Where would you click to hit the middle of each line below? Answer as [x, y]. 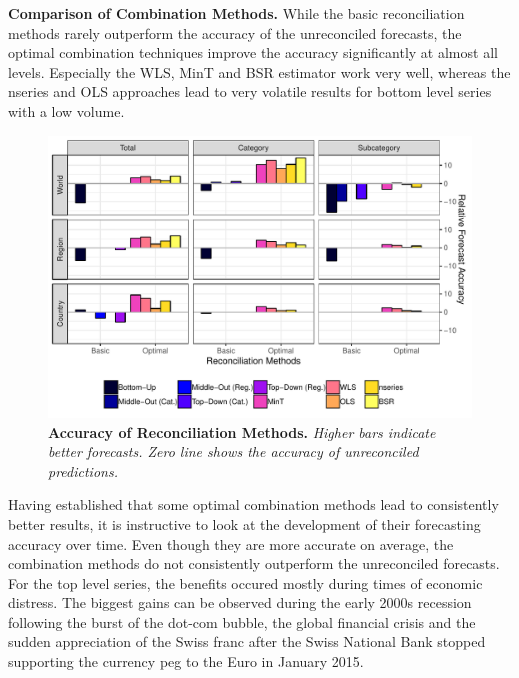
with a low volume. [66, 110]
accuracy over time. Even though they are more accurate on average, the [231, 543]
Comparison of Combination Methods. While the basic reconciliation [236, 13]
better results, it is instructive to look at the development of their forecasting [244, 523]
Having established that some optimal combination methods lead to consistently [253, 504]
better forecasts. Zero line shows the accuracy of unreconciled [233, 451]
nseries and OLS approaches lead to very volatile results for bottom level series [250, 91]
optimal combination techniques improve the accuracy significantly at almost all [253, 52]
